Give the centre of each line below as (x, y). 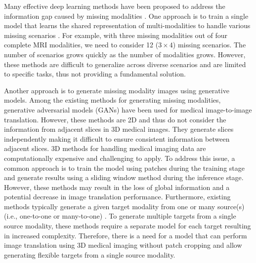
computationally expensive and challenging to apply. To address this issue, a (120, 158)
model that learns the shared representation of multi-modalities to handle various (127, 25)
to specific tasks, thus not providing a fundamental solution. (95, 74)
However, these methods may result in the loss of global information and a (117, 187)
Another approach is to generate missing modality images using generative (117, 90)
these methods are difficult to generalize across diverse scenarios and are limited (125, 64)
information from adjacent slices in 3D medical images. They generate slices (119, 129)
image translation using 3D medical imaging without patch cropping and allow (123, 245)
